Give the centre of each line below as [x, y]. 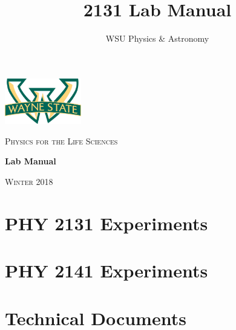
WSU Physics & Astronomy [157, 38]
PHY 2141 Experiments [107, 270]
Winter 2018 [29, 182]
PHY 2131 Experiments [107, 223]
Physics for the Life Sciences [61, 141]
